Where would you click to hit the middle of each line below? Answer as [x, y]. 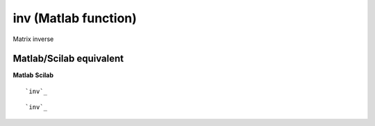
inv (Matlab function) [75, 18]
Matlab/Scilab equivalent [68, 59]
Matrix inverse [33, 39]
